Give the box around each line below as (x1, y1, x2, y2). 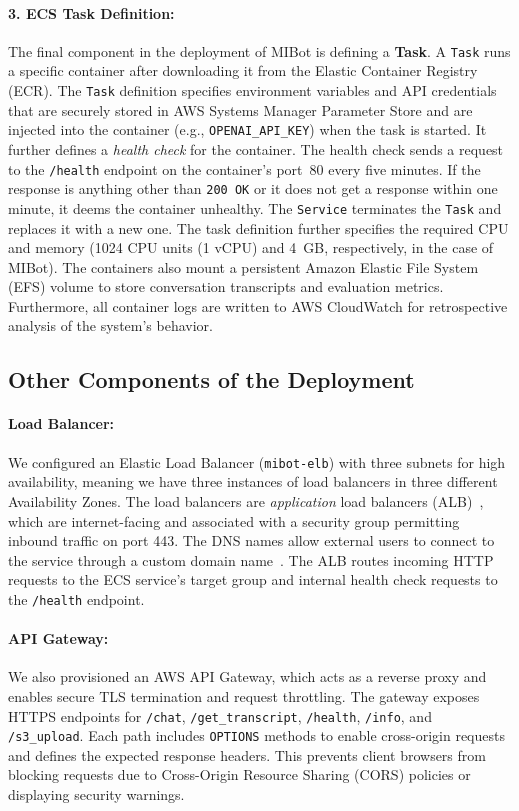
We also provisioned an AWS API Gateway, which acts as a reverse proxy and (8, 666, 487, 687)
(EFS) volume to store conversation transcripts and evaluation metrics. (8, 276, 444, 297)
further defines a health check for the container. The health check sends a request (8, 138, 504, 159)
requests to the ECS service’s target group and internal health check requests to (8, 569, 498, 590)
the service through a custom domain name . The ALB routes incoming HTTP (8, 549, 494, 570)
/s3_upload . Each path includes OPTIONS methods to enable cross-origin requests (8, 725, 505, 746)
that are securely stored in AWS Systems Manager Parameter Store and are (8, 99, 473, 120)
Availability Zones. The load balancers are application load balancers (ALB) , (8, 490, 484, 511)
